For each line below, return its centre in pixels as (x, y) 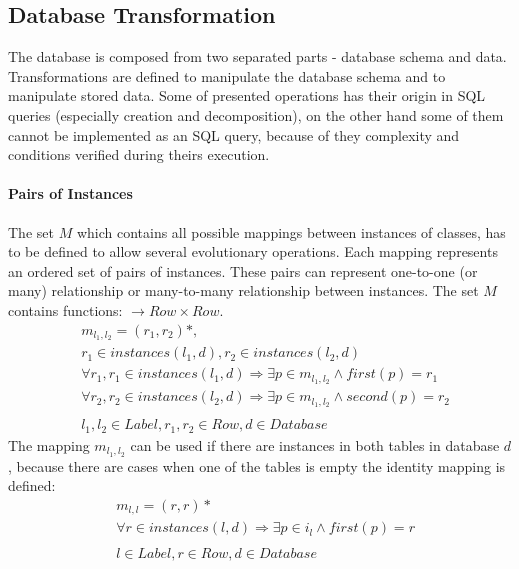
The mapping (49, 444)
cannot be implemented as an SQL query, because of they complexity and (234, 134)
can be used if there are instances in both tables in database (315, 444)
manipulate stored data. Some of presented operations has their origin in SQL (247, 95)
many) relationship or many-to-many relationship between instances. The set (243, 290)
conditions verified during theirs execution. (139, 154)
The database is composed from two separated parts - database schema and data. (257, 56)
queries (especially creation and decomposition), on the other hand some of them (256, 114)
